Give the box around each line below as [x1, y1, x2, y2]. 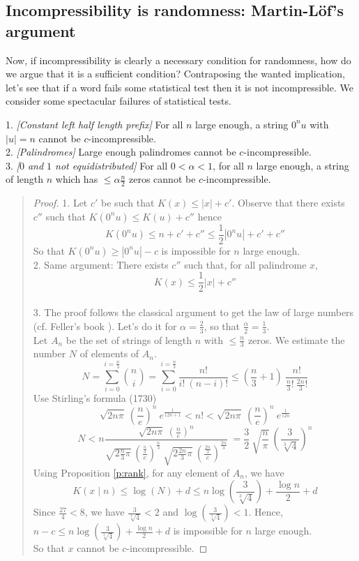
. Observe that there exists [231, 195, 345, 210]
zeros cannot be [129, 172, 196, 186]
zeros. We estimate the [247, 332, 345, 347]
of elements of [79, 346, 139, 361]
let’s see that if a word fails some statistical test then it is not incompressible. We [6, 80, 353, 94]
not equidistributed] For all [55, 158, 168, 172]
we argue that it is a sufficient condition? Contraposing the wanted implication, [6, 66, 345, 81]
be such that [101, 195, 155, 210]
